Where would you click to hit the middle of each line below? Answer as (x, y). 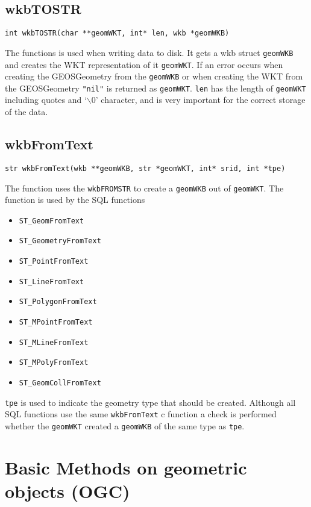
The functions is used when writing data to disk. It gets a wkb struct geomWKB (149, 52)
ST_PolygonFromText (58, 302)
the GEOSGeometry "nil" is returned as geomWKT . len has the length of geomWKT (155, 88)
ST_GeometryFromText (60, 241)
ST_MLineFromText (54, 342)
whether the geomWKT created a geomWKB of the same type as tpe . (125, 426)
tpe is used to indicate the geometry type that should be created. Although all (150, 402)
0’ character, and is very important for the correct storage (198, 100)
